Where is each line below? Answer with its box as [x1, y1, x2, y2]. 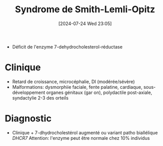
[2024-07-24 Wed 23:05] [58, 20, 112, 27]
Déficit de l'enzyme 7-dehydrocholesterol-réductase [12, 43, 123, 50]
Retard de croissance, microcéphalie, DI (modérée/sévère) [12, 78, 135, 85]
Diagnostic [5, 113, 52, 125]
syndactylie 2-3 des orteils [12, 94, 69, 101]
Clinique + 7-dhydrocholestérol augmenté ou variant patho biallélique [12, 129, 158, 136]
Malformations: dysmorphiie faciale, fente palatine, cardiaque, [12, 84, 143, 90]
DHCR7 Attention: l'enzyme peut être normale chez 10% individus [12, 135, 150, 141]
